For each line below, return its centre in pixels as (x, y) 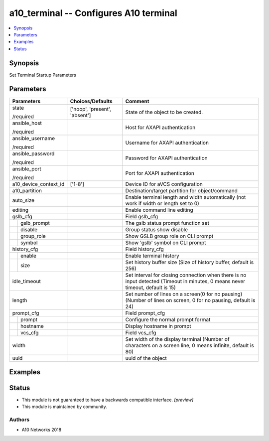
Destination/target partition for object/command (181, 190)
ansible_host (27, 123)
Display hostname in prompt (158, 326)
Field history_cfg (144, 249)
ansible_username (34, 138)
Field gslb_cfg (142, 216)
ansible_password (33, 153)
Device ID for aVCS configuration (164, 184)
